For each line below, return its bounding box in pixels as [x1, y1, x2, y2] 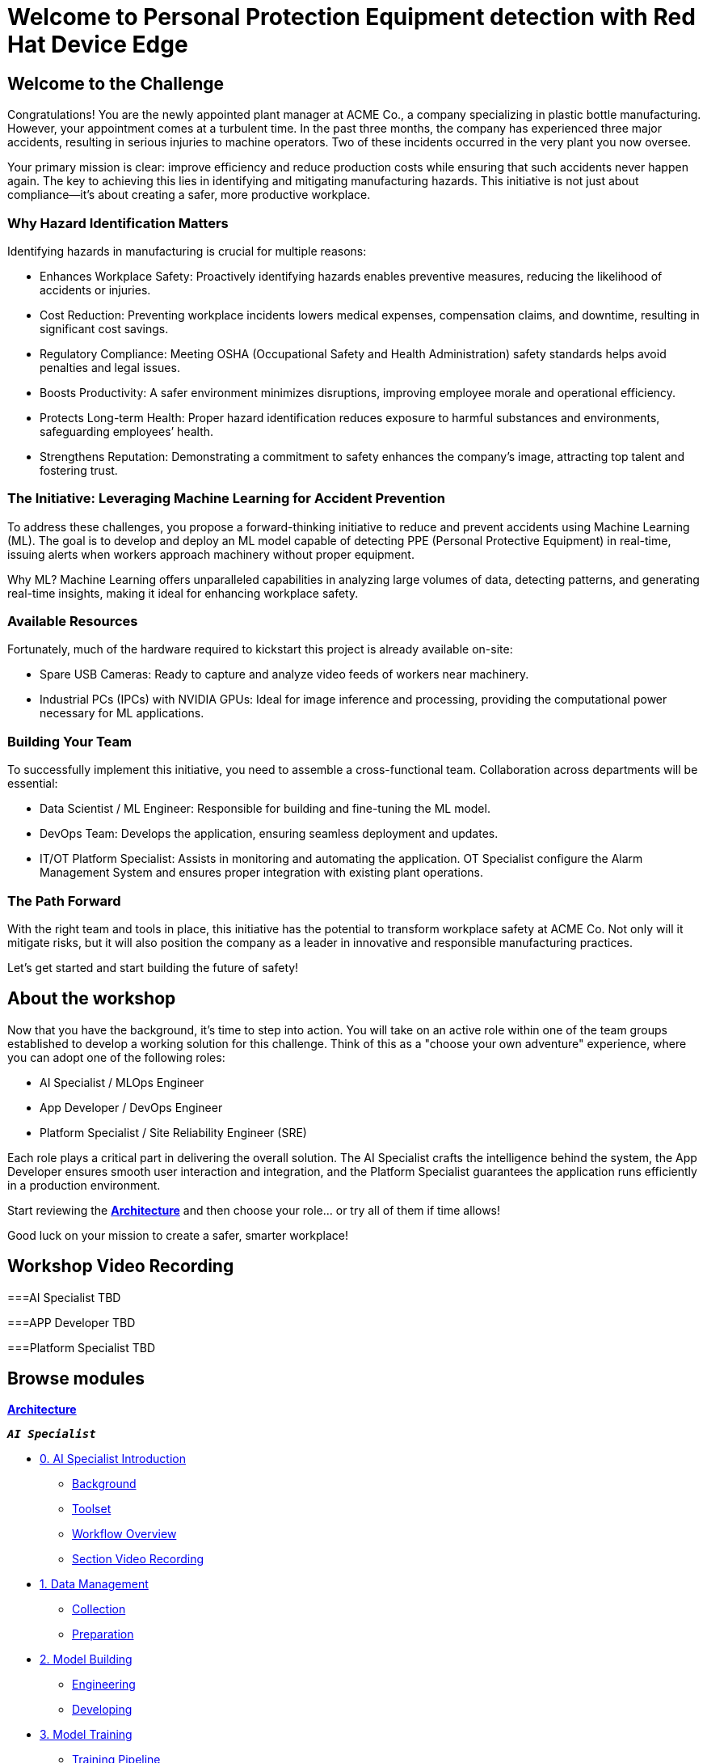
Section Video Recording [72, 1552, 204, 1566]
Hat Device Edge [7, 31, 188, 58]
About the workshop [7, 988, 176, 1009]
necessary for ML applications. [40, 706, 204, 721]
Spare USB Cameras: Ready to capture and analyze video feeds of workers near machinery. [40, 667, 529, 682]
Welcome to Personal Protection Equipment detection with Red [7, 3, 696, 31]
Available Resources [7, 613, 138, 630]
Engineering [72, 1677, 136, 1692]
